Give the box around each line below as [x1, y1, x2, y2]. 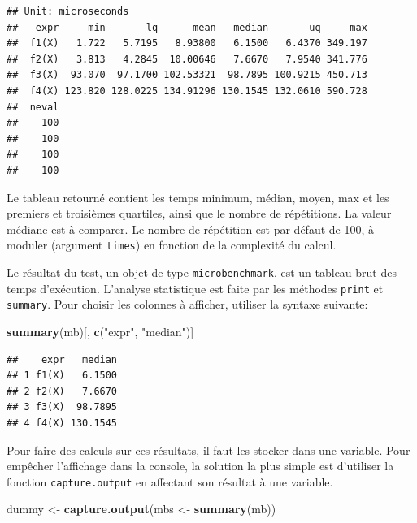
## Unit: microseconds [7, 6, 129, 17]
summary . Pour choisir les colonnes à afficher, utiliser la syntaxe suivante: [7, 296, 368, 313]
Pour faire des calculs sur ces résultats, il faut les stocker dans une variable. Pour [7, 441, 410, 458]
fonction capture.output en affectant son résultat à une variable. [7, 473, 333, 490]
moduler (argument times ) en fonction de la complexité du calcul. [7, 236, 337, 253]
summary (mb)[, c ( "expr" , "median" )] [7, 322, 194, 339]
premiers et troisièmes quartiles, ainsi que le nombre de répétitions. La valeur [7, 205, 392, 222]
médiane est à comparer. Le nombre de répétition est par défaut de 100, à [7, 220, 375, 237]
